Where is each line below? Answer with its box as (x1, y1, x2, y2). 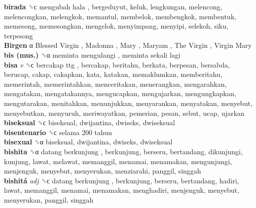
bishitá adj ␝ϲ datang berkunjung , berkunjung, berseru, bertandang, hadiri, (4, 175, 239, 185)
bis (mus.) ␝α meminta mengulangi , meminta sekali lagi (4, 49, 181, 60)
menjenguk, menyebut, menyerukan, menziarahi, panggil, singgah (4, 166, 201, 176)
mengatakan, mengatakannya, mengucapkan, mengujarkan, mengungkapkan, (4, 88, 236, 99)
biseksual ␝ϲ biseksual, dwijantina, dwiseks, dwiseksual (4, 117, 175, 128)
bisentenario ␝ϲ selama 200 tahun (4, 127, 112, 137)
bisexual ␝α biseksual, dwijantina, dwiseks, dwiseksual (4, 137, 173, 147)
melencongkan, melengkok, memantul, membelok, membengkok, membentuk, (4, 11, 236, 21)
